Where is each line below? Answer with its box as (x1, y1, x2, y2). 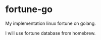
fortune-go (5, 4, 53, 15)
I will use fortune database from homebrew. (5, 30, 96, 36)
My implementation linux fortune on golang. (5, 20, 96, 26)
